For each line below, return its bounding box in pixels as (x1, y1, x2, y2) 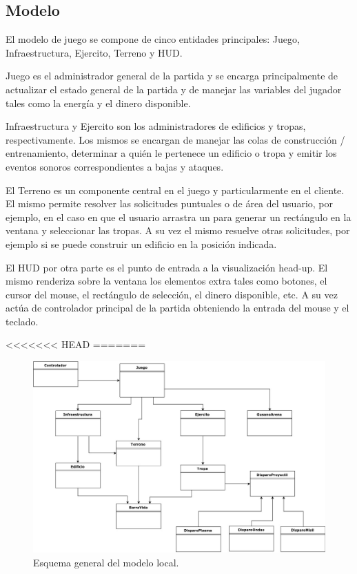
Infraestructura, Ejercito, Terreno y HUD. (6, 45, 183, 59)
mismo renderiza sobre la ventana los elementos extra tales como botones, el (6, 274, 327, 288)
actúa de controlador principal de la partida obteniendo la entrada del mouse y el (6, 300, 349, 315)
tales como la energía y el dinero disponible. (6, 95, 191, 110)
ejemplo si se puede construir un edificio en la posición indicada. (6, 236, 277, 251)
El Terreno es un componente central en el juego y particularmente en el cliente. (6, 182, 345, 197)
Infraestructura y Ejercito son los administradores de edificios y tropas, (6, 119, 306, 133)
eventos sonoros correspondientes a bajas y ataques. (6, 159, 224, 173)
